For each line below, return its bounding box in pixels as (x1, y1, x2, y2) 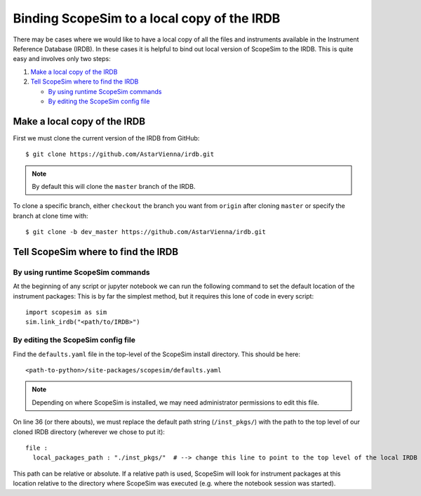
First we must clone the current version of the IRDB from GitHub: (13, 133, 200, 142)
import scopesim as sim (25, 308, 107, 316)
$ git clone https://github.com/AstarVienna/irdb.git (25, 150, 214, 158)
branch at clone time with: (13, 211, 88, 220)
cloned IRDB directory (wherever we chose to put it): (13, 427, 165, 436)
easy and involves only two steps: (13, 55, 112, 63)
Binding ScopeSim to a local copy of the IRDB (13, 11, 281, 26)
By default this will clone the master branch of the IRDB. (32, 182, 196, 190)
